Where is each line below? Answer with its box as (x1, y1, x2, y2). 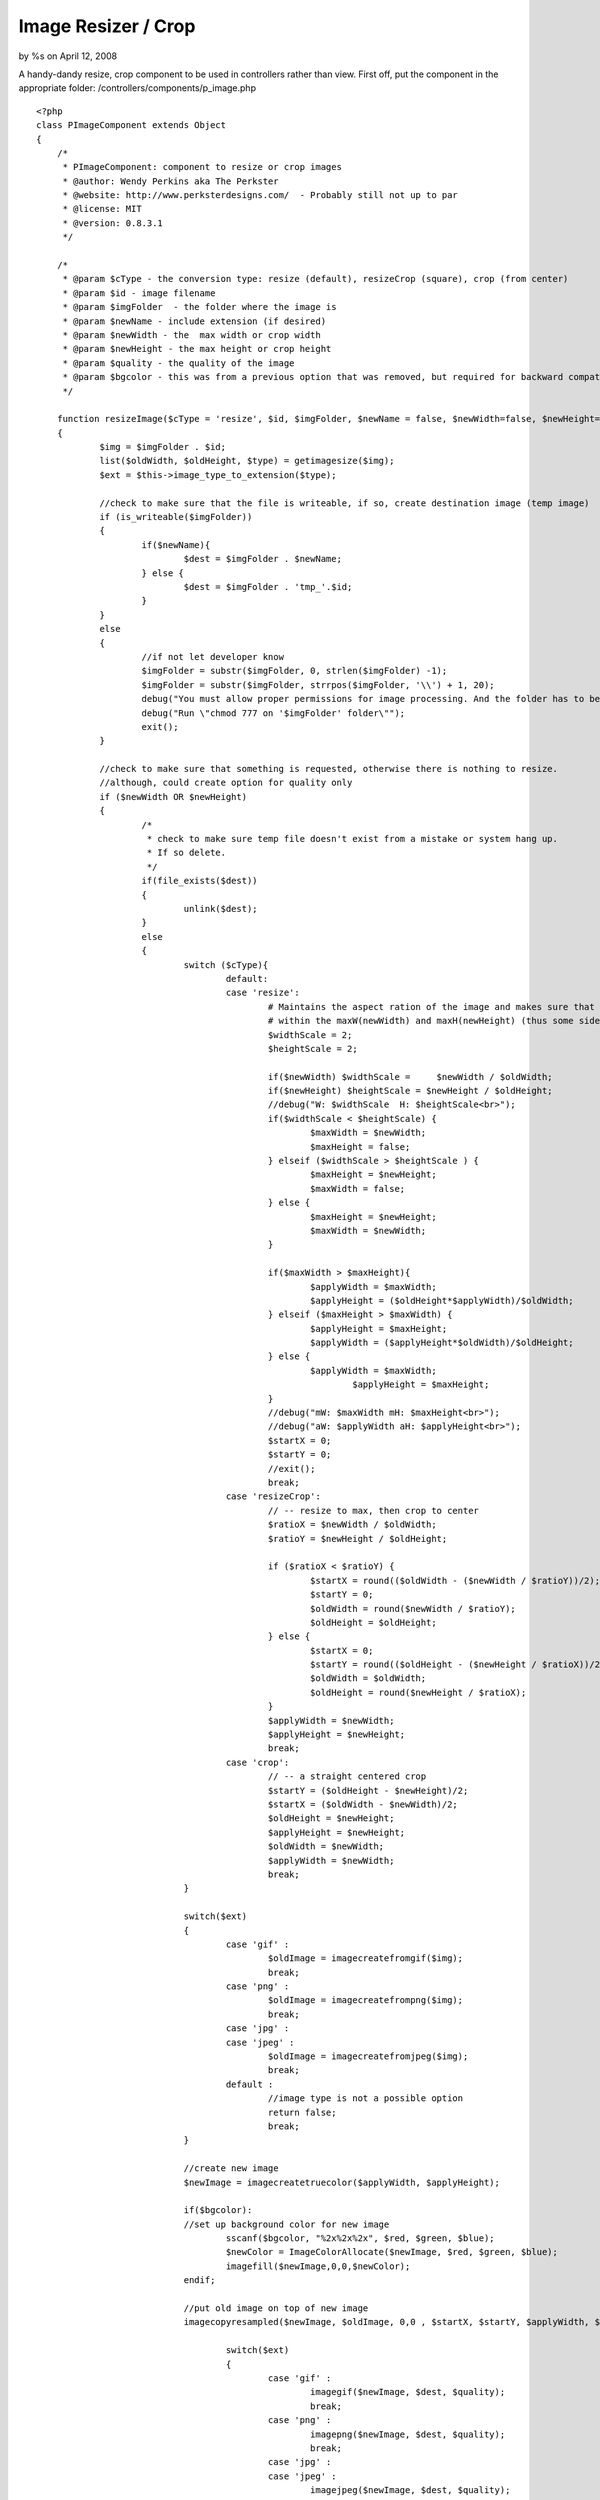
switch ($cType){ (183, 959, 269, 970)
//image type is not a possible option (267, 2093, 464, 2104)
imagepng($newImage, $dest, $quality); (310, 2428, 506, 2440)
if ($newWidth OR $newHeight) (99, 791, 248, 802)
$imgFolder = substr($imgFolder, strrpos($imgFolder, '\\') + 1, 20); (141, 679, 495, 690)
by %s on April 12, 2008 (18, 50, 118, 62)
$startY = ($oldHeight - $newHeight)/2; (267, 1785, 469, 1796)
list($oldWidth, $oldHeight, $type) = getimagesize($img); (99, 455, 395, 467)
